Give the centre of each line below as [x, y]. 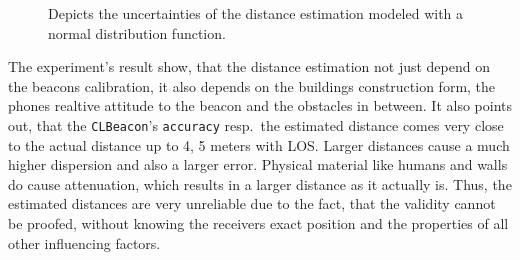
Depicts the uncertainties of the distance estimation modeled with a [256, 13]
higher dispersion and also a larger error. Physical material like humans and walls [258, 164]
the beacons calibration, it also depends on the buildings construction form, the [252, 85]
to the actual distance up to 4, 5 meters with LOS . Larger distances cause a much [259, 144]
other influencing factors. [84, 242]
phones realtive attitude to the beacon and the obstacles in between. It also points [260, 105]
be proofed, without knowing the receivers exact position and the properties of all [258, 223]
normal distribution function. [137, 32]
